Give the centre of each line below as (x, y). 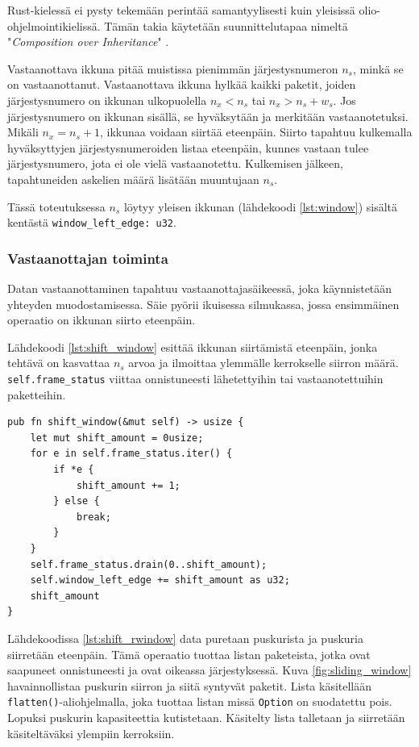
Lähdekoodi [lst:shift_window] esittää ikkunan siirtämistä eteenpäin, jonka (193, 346)
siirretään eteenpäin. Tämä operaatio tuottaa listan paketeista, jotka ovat (189, 654)
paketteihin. (37, 394)
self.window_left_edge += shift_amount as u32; (160, 580)
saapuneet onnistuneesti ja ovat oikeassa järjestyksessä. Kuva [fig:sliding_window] (209, 670)
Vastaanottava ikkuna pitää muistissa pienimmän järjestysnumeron (173, 68)
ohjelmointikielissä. (54, 25)
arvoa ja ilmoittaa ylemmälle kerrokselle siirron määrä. (263, 363)
